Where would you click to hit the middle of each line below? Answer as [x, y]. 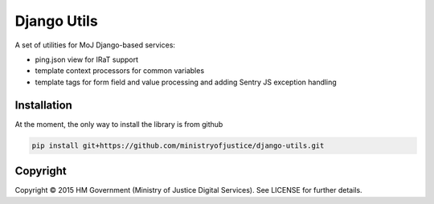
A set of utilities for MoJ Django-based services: [95, 45]
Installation [43, 105]
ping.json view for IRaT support [87, 59]
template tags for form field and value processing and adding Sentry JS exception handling [186, 82]
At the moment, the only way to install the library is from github [119, 124]
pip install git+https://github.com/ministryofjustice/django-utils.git [178, 145]
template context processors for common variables [120, 71]
